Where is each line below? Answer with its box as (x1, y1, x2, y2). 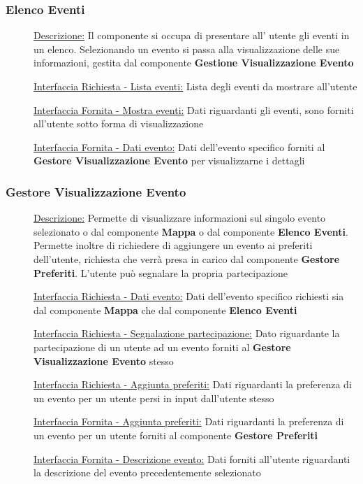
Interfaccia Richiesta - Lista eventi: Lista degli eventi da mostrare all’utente (34, 79, 357, 93)
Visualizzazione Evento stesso (34, 353, 174, 368)
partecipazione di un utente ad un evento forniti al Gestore (34, 339, 291, 354)
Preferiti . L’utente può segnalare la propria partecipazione (34, 265, 288, 280)
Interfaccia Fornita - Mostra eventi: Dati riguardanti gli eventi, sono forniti (34, 102, 354, 117)
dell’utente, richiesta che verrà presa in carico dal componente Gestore (34, 251, 340, 266)
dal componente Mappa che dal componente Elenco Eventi (34, 302, 297, 317)
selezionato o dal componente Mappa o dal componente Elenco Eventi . (34, 224, 348, 239)
